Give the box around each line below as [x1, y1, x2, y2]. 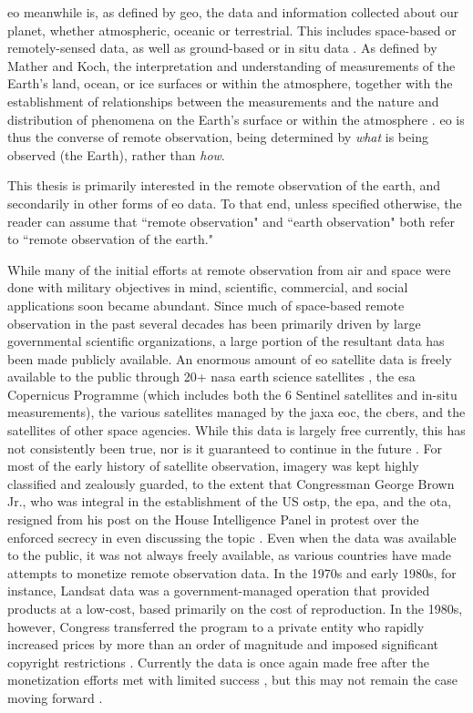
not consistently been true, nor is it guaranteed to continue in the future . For [7, 438, 443, 457]
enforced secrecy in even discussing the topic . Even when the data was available [7, 527, 457, 546]
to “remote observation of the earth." [7, 229, 213, 249]
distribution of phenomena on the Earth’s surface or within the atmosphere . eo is [7, 109, 465, 128]
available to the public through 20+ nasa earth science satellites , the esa [7, 367, 416, 386]
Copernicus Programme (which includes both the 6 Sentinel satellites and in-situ [7, 384, 458, 403]
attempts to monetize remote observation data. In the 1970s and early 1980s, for [7, 563, 457, 582]
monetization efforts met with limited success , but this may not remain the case [7, 670, 458, 689]
